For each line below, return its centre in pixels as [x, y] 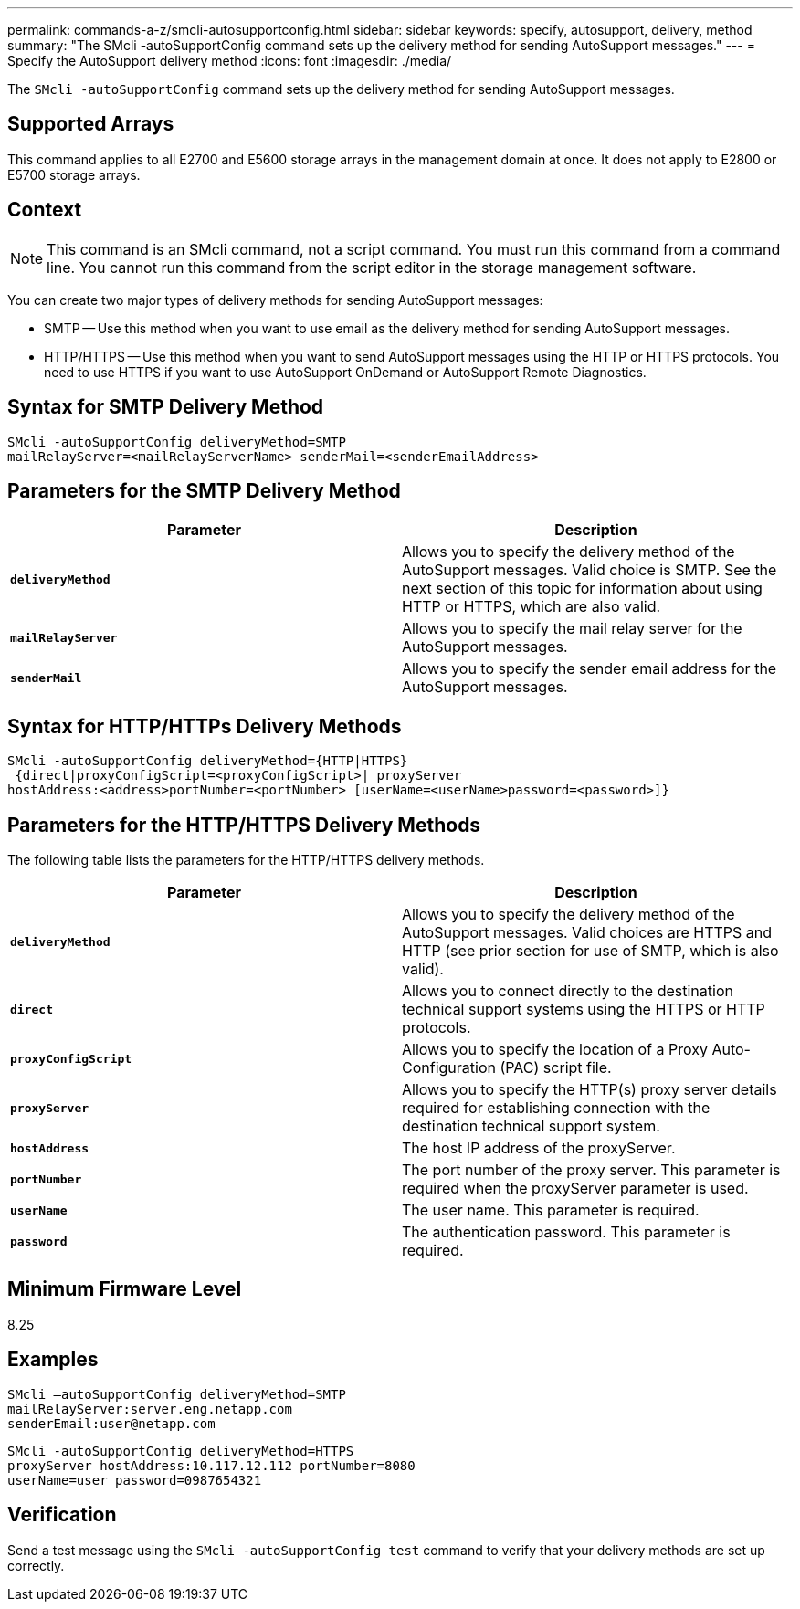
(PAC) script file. [556, 1068]
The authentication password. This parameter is [566, 1232]
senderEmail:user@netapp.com [111, 1423]
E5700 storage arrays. [74, 174]
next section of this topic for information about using [582, 589]
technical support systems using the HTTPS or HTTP [584, 1010]
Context [45, 210]
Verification [62, 1515]
